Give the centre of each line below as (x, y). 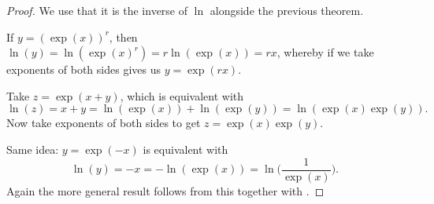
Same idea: (33, 149)
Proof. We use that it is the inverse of (97, 10)
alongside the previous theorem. (287, 10)
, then (123, 36)
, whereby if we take (325, 52)
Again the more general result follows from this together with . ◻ (165, 190)
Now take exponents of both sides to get (104, 123)
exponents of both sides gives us (83, 69)
